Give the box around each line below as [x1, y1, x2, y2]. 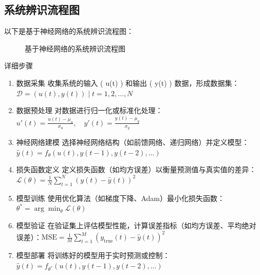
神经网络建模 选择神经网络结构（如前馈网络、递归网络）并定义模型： [16, 137, 249, 148]
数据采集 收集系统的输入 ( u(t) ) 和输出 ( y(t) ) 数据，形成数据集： [16, 77, 239, 88]
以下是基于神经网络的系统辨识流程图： [4, 26, 134, 36]
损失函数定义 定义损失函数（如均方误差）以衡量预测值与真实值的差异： [16, 164, 256, 175]
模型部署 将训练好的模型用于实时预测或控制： [16, 250, 170, 261]
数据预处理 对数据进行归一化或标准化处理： [16, 105, 163, 116]
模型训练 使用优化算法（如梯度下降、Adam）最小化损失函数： [16, 192, 225, 203]
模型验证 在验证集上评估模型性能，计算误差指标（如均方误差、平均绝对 [16, 219, 256, 230]
